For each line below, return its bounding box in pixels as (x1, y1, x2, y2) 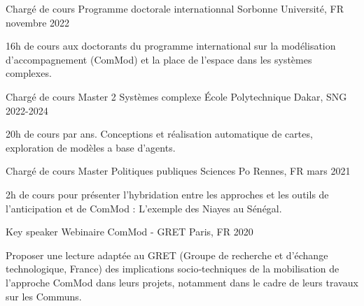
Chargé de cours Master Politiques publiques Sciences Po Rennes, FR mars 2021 (6, 163, 351, 178)
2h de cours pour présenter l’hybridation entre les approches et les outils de (6, 187, 329, 201)
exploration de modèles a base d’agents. (6, 140, 176, 154)
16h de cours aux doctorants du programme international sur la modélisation (6, 38, 336, 53)
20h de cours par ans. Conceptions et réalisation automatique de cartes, (6, 126, 313, 141)
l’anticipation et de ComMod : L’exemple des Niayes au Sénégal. (6, 201, 282, 215)
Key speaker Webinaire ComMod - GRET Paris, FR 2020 (6, 224, 253, 239)
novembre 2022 (6, 15, 70, 29)
